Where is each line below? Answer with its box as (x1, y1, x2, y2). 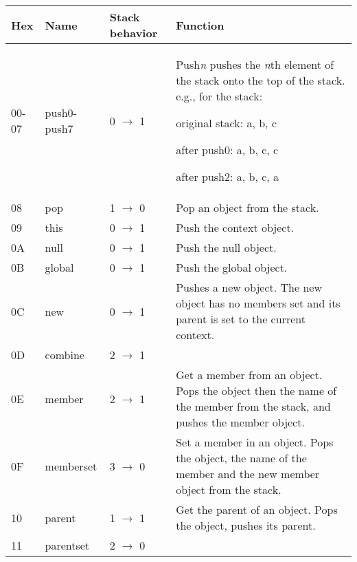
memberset (45, 457, 97, 474)
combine (45, 347, 84, 363)
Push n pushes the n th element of (176, 56, 334, 72)
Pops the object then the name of (176, 382, 337, 398)
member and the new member (176, 466, 320, 482)
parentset (45, 537, 90, 553)
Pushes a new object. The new (176, 279, 323, 295)
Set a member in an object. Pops (176, 434, 334, 450)
